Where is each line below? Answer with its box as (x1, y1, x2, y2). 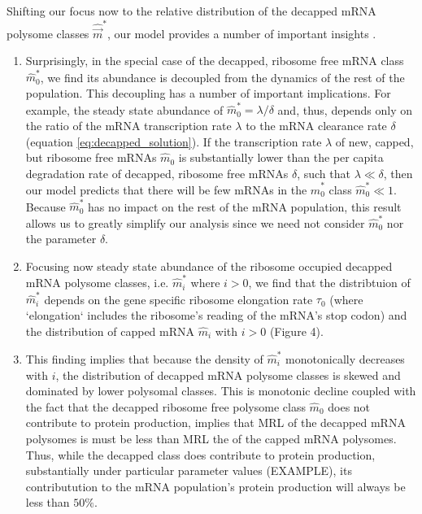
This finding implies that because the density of (25, 350, 263, 367)
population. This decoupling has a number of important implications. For (25, 85, 391, 102)
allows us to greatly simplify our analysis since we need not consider (25, 214, 365, 231)
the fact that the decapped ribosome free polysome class (25, 398, 306, 415)
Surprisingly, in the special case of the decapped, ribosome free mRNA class (25, 52, 404, 69)
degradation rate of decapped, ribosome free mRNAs (25, 164, 289, 181)
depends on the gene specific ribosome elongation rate (44, 290, 313, 307)
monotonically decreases (285, 350, 405, 367)
